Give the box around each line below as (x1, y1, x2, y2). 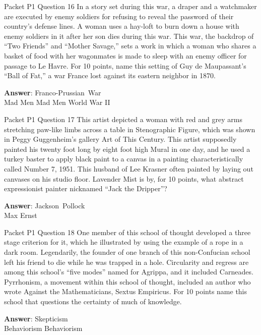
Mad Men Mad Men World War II (4, 97, 110, 107)
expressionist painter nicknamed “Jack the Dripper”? (4, 183, 167, 194)
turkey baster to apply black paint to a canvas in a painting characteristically (4, 153, 243, 164)
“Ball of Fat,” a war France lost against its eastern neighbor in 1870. (4, 70, 216, 81)
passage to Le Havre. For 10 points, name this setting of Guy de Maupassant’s (4, 60, 246, 71)
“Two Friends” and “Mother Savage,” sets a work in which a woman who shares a (4, 40, 256, 51)
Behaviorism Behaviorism (4, 323, 83, 333)
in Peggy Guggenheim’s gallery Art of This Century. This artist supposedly (4, 134, 237, 144)
